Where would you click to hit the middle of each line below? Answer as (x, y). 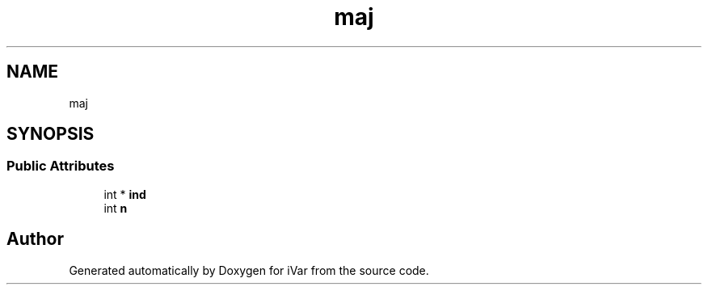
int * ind (125, 194)
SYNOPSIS (51, 134)
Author (35, 239)
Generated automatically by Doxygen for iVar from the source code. (249, 270)
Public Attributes (61, 166)
